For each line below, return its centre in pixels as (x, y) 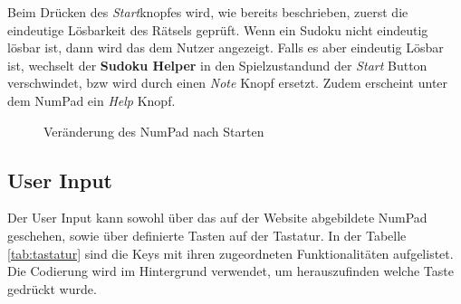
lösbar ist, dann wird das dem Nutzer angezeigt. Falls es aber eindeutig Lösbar (226, 47)
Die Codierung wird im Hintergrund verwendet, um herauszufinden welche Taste (230, 271)
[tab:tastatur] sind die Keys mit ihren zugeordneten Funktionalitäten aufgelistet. (230, 253)
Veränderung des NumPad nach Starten (154, 131)
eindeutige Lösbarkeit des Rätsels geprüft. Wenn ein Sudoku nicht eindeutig (218, 29)
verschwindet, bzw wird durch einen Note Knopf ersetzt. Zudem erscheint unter (228, 83)
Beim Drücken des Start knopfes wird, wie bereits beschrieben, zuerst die (208, 12)
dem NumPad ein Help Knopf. (91, 100)
